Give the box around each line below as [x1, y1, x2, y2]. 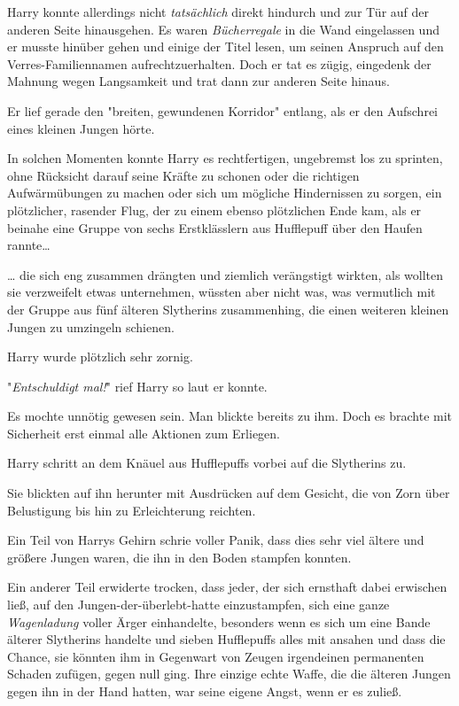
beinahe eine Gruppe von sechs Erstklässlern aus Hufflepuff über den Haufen [7, 218, 423, 237]
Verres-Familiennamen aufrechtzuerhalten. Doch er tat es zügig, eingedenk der [7, 54, 432, 73]
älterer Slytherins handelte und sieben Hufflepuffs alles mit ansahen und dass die [7, 630, 446, 648]
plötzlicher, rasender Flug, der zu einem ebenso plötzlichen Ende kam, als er [7, 200, 422, 219]
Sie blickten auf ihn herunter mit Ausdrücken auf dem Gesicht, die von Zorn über [7, 484, 450, 502]
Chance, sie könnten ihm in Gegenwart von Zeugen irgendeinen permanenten [7, 647, 424, 665]
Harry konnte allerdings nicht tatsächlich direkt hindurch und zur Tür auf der [7, 3, 430, 20]
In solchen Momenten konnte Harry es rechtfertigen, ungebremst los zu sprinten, [7, 149, 443, 167]
